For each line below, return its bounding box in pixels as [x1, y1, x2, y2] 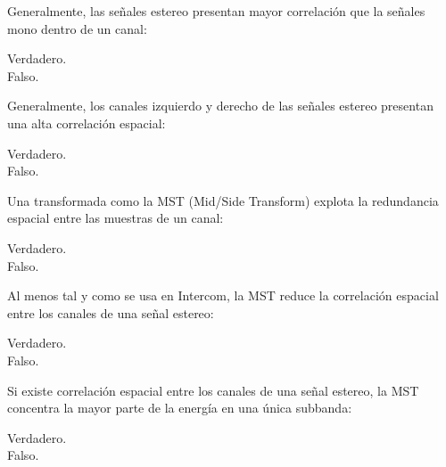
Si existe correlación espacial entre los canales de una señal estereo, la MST [7, 381, 419, 399]
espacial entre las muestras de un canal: [7, 209, 224, 227]
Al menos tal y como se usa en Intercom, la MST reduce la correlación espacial [7, 286, 439, 305]
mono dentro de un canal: [7, 19, 147, 37]
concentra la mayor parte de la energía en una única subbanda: [7, 398, 352, 417]
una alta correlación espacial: [7, 113, 166, 132]
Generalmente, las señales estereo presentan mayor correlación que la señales [7, 2, 425, 20]
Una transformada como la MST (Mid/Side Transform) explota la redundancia [7, 191, 439, 209]
